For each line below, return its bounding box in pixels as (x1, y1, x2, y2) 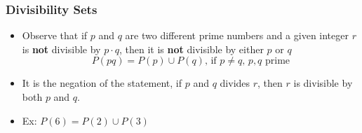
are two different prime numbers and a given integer (125, 28, 349, 43)
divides (220, 76, 250, 90)
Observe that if (22, 28, 88, 43)
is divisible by (293, 76, 353, 90)
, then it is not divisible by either (119, 41, 264, 56)
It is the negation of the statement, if (22, 76, 182, 90)
